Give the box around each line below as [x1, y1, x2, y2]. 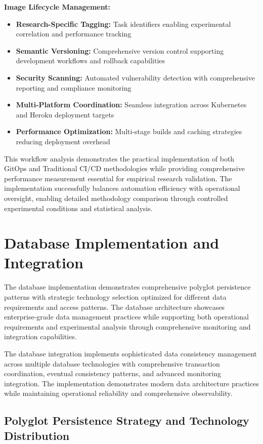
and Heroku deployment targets [16, 109, 114, 119]
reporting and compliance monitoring [16, 82, 131, 93]
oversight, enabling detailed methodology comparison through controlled [4, 192, 228, 203]
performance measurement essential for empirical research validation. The [4, 173, 232, 183]
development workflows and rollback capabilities [16, 55, 165, 66]
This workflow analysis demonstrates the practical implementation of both [4, 153, 235, 164]
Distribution [4, 427, 70, 443]
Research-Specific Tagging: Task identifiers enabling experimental [16, 18, 231, 29]
